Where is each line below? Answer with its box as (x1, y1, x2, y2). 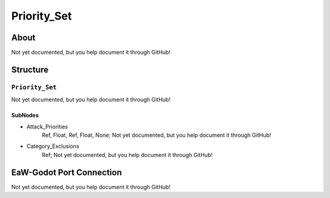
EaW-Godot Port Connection (11, 167, 122, 177)
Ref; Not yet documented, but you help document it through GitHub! (42, 151, 213, 158)
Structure (11, 64, 49, 75)
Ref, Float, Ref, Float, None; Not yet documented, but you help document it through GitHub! (42, 131, 271, 139)
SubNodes (11, 112, 39, 119)
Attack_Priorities (26, 123, 68, 130)
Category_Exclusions (26, 142, 79, 150)
